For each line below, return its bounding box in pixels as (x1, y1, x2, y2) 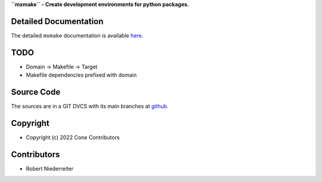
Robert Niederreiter (26, 165, 74, 172)
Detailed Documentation (11, 16, 104, 26)
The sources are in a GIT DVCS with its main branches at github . (11, 103, 169, 110)
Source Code (11, 87, 61, 98)
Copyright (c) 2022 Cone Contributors (26, 134, 120, 141)
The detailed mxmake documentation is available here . (11, 32, 144, 39)
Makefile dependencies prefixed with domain (26, 71, 137, 79)
